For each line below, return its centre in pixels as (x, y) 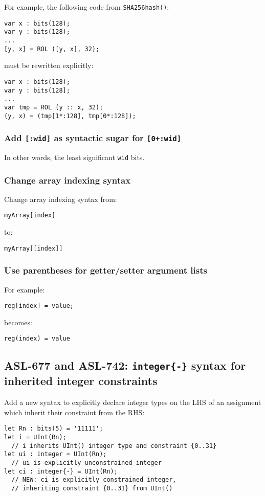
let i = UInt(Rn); (35, 437)
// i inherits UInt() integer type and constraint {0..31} (114, 446)
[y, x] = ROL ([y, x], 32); (52, 49)
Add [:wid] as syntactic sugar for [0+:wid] (93, 138)
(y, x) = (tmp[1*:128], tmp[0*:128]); (70, 116)
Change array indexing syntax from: (61, 199)
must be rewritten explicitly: (49, 65)
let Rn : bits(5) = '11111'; (54, 429)
